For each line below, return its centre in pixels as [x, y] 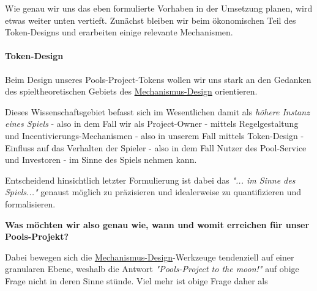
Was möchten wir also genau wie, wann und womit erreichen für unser [157, 224]
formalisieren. [30, 203]
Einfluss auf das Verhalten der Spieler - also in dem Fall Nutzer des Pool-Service [156, 147]
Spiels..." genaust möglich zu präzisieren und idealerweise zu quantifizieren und [153, 192]
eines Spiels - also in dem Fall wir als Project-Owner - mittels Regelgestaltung [152, 124]
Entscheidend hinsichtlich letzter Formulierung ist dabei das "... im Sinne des [150, 180]
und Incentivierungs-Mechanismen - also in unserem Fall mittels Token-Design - [155, 135]
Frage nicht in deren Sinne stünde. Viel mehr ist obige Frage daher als [136, 280]
